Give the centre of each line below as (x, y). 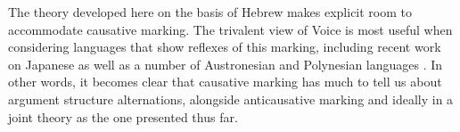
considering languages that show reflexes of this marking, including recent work (225, 47)
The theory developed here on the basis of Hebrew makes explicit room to (210, 12)
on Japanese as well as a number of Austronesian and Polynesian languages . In (226, 64)
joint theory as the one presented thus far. (123, 116)
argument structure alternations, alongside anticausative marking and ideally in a (231, 99)
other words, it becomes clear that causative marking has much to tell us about (225, 82)
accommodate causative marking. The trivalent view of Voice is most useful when (230, 29)
